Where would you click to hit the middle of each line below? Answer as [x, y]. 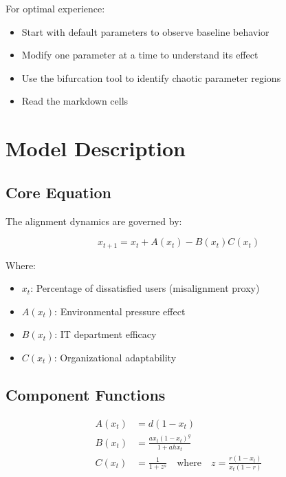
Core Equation [58, 192]
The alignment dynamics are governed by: [94, 221]
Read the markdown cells [75, 101]
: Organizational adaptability [115, 357]
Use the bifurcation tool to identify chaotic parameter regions [151, 77]
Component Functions [86, 394]
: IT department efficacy [106, 334]
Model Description [96, 148]
